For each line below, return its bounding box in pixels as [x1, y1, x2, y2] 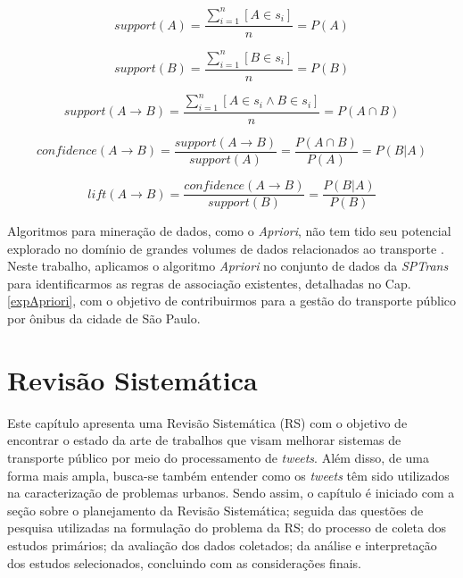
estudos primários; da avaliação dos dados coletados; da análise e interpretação [7, 535, 437, 554]
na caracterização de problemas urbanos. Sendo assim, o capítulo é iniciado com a [7, 483, 455, 502]
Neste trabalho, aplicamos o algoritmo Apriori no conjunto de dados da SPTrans [7, 256, 449, 275]
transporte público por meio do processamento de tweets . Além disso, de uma [7, 448, 429, 466]
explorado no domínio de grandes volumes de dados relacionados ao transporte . [7, 239, 444, 257]
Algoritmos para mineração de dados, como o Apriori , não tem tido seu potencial [7, 222, 451, 240]
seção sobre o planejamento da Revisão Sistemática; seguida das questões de [7, 500, 424, 519]
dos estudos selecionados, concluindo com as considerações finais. [7, 553, 361, 572]
